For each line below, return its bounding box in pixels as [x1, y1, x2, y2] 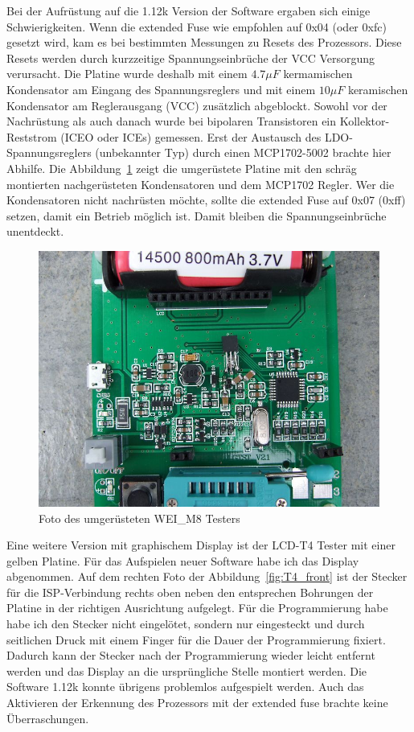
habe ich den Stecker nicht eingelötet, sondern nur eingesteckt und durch [6, 615, 365, 632]
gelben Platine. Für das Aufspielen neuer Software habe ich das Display [6, 552, 359, 569]
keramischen [347, 80, 408, 97]
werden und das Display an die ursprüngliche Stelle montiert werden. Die [6, 662, 367, 679]
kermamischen [283, 65, 353, 82]
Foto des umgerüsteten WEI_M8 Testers [39, 509, 240, 526]
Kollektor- [339, 113, 390, 130]
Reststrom [6, 128, 57, 145]
